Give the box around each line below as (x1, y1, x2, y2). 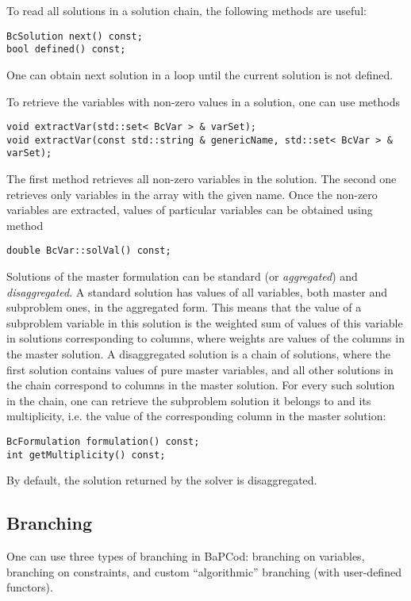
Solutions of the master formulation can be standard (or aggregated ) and (6, 268, 358, 285)
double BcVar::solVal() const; (6, 245, 171, 257)
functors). (6, 579, 53, 595)
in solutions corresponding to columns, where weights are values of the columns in (6, 330, 405, 346)
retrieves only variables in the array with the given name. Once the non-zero (6, 186, 378, 202)
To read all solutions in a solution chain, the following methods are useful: (6, 2, 367, 18)
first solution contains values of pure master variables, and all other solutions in (6, 361, 394, 377)
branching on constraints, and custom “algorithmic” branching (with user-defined (6, 563, 401, 580)
